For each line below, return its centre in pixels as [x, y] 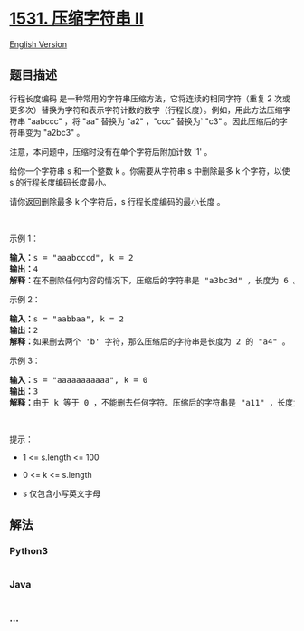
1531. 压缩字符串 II [77, 19]
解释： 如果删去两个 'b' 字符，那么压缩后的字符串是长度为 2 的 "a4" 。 [150, 341]
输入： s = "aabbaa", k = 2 [67, 319]
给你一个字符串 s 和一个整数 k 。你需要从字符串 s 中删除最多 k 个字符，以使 [150, 171]
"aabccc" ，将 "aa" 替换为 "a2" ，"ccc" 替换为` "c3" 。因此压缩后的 [153, 121]
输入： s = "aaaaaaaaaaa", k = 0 [79, 380]
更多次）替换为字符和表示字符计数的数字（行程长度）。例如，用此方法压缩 [146, 110]
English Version [38, 44]
